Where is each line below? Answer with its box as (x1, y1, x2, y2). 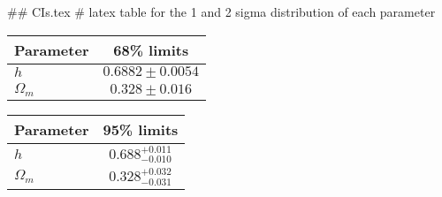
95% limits (103, 118, 179, 140)
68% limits (113, 39, 189, 60)
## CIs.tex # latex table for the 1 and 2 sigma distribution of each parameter (7, 3, 436, 20)
